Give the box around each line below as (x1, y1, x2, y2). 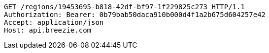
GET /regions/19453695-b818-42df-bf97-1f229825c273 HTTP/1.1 (4, 3, 245, 11)
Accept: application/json (4, 18, 104, 26)
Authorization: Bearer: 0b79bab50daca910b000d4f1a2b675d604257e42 (4, 11, 266, 18)
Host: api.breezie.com (4, 26, 92, 34)
